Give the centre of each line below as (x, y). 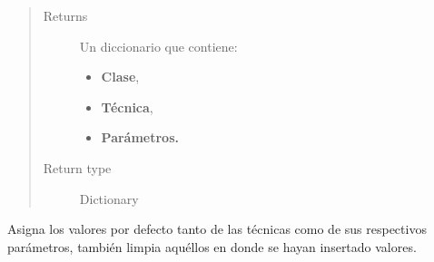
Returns (65, 15)
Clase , (120, 77)
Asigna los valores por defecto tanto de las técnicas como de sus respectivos (217, 229)
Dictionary (109, 198)
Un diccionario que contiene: (158, 46)
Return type (77, 167)
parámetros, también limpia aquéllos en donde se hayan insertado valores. (212, 246)
